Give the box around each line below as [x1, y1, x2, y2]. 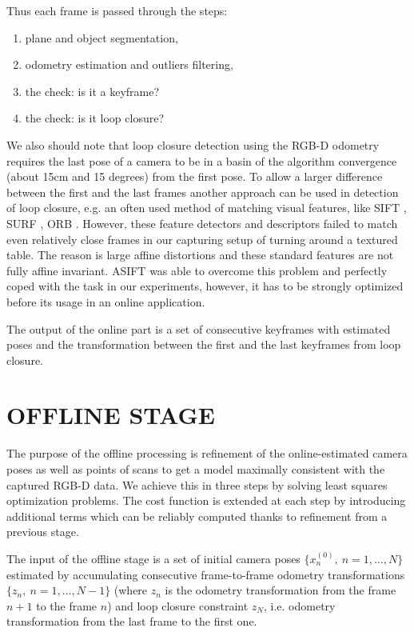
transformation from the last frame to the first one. [6, 613, 257, 630]
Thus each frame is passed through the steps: [6, 2, 228, 18]
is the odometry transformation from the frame [165, 582, 396, 598]
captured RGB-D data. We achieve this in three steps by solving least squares [6, 476, 388, 493]
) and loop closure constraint [107, 597, 249, 614]
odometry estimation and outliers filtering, [25, 56, 233, 73]
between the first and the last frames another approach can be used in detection [6, 183, 399, 200]
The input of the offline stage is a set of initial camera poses [6, 550, 301, 566]
